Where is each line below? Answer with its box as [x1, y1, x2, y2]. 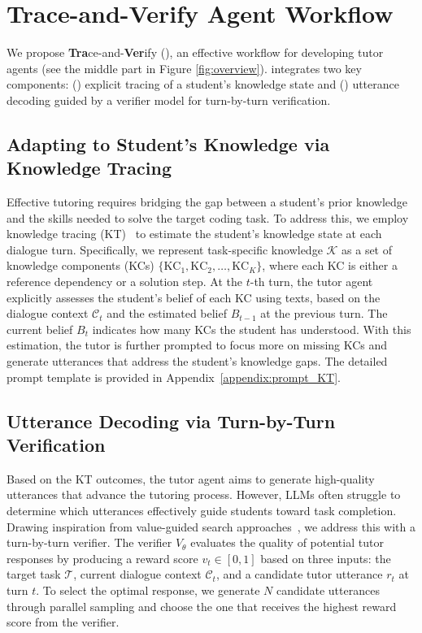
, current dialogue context [73, 566, 202, 583]
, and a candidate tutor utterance [215, 566, 383, 583]
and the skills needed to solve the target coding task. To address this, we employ [7, 209, 409, 226]
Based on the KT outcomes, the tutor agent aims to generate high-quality [7, 470, 375, 487]
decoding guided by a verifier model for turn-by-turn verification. [7, 91, 331, 108]
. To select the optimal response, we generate [36, 581, 260, 598]
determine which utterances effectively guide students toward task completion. [7, 502, 397, 518]
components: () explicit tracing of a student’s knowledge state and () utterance [7, 76, 399, 93]
